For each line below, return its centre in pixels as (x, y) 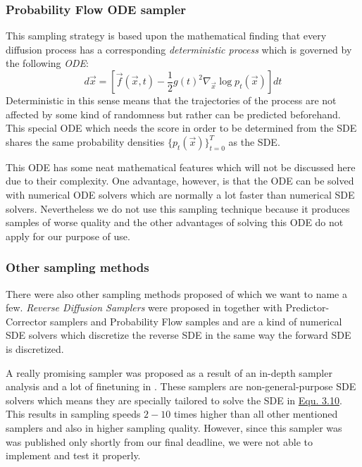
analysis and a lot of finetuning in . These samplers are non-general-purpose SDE (181, 386)
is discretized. (35, 348)
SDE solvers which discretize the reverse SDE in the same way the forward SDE (179, 335)
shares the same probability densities (85, 141)
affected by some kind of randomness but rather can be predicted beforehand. (173, 114)
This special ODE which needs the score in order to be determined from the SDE (181, 128)
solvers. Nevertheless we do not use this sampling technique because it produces (178, 208)
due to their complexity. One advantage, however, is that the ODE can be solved (180, 181)
